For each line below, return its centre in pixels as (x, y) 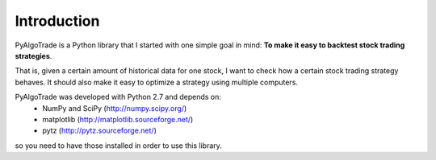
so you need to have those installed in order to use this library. (118, 146)
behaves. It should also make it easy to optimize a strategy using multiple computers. (157, 82)
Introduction (57, 21)
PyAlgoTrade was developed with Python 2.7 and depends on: (118, 97)
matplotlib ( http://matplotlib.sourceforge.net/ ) (118, 119)
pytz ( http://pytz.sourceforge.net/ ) (99, 131)
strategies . (34, 55)
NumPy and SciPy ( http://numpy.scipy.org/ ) (115, 108)
